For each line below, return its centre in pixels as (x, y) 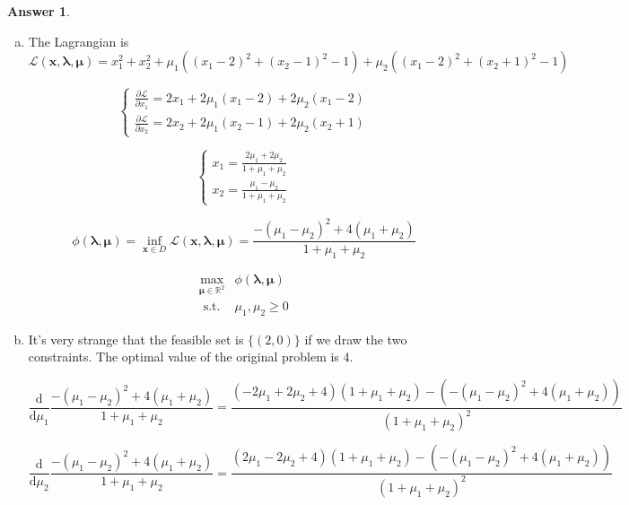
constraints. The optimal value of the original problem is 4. (191, 357)
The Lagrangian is (79, 41)
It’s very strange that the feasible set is (136, 339)
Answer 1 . (39, 11)
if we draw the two (356, 339)
